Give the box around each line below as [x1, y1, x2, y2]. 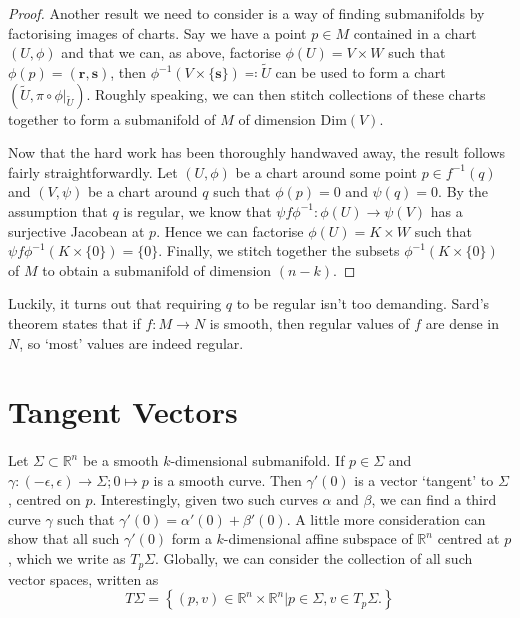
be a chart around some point [235, 161, 417, 182]
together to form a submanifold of [8, 108, 216, 129]
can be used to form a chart [275, 62, 446, 82]
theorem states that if [8, 312, 141, 333]
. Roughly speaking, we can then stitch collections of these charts [86, 83, 486, 104]
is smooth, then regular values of [209, 312, 410, 333]
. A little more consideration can [286, 508, 486, 529]
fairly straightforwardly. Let [8, 161, 178, 182]
